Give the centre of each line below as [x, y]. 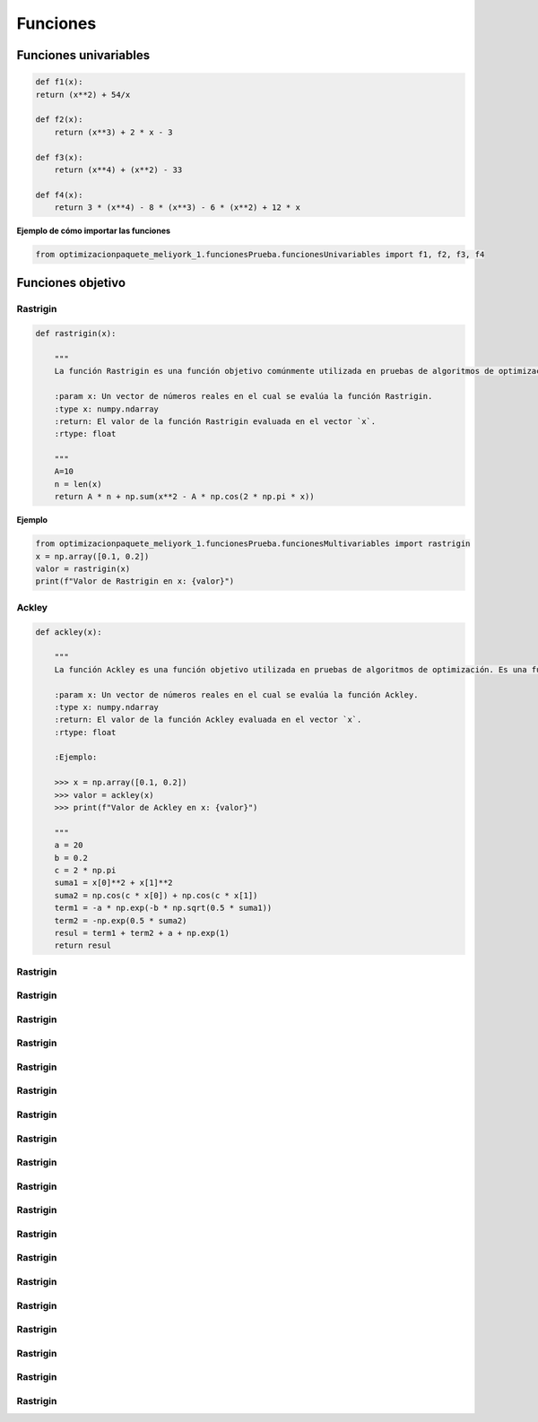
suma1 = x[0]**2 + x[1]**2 [114, 883]
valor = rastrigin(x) [83, 569]
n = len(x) [78, 484]
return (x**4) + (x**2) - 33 [118, 169]
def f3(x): [59, 157]
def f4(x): [59, 195]
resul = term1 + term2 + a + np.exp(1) [142, 933]
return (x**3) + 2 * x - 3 [114, 132]
